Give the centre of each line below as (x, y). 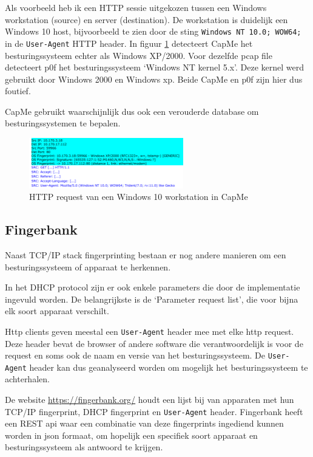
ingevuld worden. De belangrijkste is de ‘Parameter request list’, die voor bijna (152, 299)
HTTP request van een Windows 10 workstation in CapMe (139, 197)
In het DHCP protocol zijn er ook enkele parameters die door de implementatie (153, 287)
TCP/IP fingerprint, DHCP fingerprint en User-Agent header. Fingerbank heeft (154, 411)
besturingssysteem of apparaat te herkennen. (88, 266)
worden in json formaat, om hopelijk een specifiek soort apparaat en (131, 435)
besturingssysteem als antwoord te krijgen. (84, 447)
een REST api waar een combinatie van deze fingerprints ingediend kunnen (144, 423)
